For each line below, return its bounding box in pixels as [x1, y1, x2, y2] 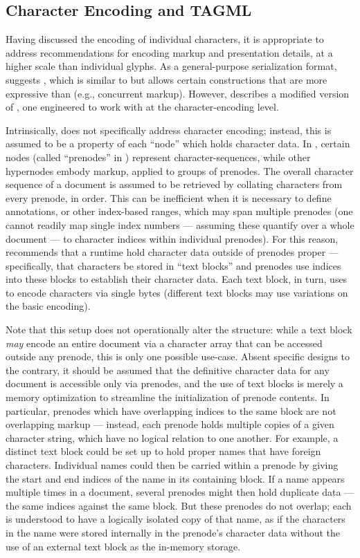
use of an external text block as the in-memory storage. [6, 539, 241, 553]
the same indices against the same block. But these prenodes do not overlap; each [6, 498, 352, 512]
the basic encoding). [6, 299, 91, 313]
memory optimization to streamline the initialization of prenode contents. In [6, 390, 330, 404]
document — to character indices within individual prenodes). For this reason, [6, 231, 339, 245]
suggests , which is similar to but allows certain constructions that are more [6, 72, 327, 86]
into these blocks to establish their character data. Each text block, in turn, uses [6, 272, 348, 286]
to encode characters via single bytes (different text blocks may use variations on [6, 285, 348, 299]
